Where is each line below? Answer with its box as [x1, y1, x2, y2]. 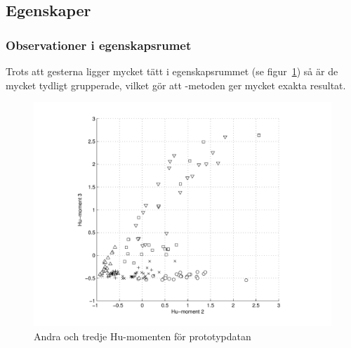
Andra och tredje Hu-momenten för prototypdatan [34, 328, 251, 343]
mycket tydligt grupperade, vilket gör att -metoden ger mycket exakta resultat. [6, 77, 346, 92]
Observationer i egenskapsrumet [6, 36, 192, 53]
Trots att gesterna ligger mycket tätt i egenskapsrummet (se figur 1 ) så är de [6, 64, 338, 78]
